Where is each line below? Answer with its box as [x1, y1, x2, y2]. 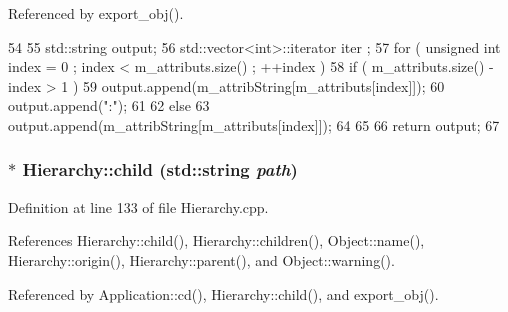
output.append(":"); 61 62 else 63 [8, 95, 210, 116]
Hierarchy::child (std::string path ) [22, 157, 298, 182]
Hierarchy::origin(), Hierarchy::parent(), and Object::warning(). [8, 249, 395, 270]
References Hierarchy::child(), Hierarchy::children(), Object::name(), [8, 230, 425, 251]
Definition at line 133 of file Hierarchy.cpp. [8, 196, 269, 217]
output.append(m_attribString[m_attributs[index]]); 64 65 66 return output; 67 [8, 114, 500, 135]
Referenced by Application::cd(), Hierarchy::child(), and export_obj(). [8, 283, 439, 304]
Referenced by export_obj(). [8, 3, 184, 23]
